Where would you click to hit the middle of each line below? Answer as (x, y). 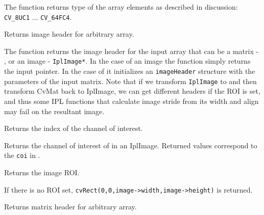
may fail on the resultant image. (54, 111)
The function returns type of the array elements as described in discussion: (121, 7)
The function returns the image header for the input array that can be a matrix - (131, 51)
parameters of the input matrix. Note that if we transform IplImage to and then (130, 81)
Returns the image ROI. (42, 172)
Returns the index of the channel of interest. (74, 128)
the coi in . (22, 155)
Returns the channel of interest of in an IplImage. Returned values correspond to (131, 145)
